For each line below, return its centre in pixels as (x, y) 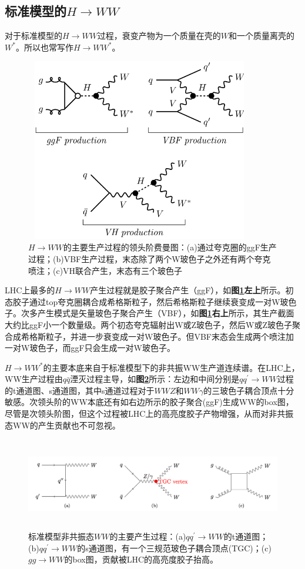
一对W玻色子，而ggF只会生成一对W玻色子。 (90, 348)
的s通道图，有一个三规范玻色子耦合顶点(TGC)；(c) (174, 548)
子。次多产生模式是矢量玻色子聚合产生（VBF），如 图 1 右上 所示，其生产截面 (150, 313)
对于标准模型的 (33, 36)
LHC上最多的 (30, 290)
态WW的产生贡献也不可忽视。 (63, 425)
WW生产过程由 (34, 379)
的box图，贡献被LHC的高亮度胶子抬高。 (141, 559)
